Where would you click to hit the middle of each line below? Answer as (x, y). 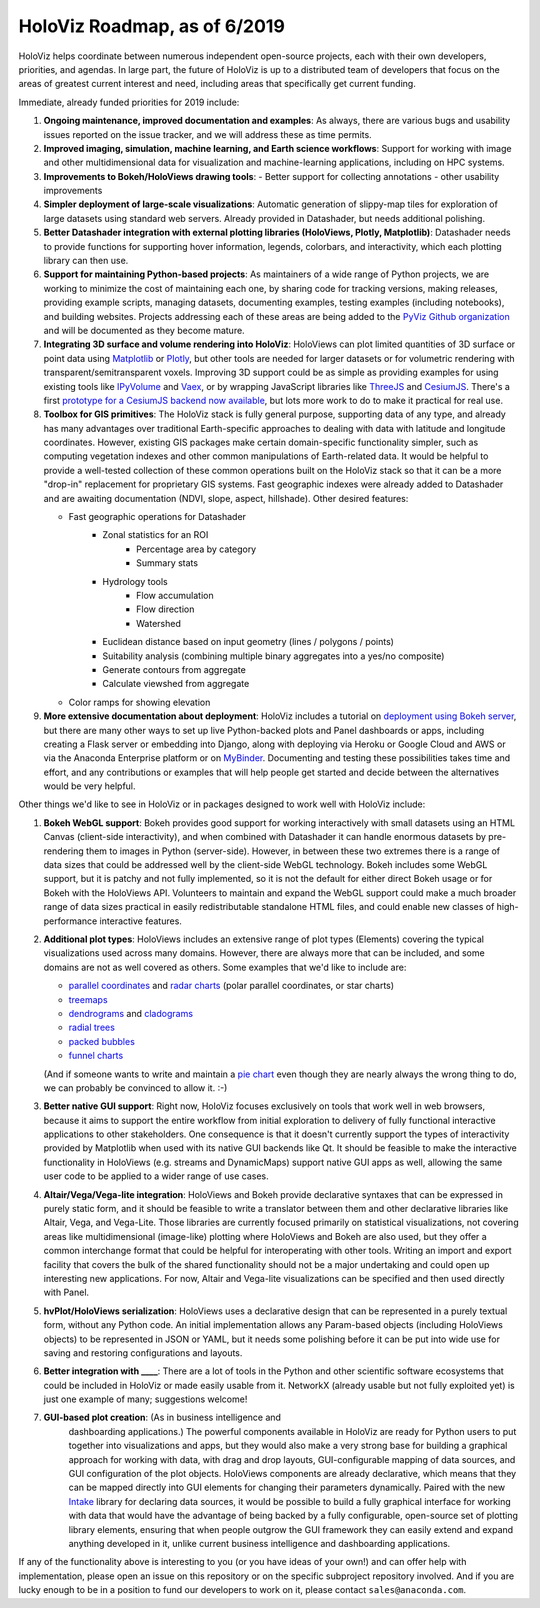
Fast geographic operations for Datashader (157, 517)
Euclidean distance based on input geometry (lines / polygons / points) (248, 642)
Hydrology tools (135, 581)
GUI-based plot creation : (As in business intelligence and (162, 1417)
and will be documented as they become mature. (144, 330)
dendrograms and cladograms (131, 1013)
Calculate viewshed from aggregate (176, 684)
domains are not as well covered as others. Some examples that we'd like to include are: (225, 967)
